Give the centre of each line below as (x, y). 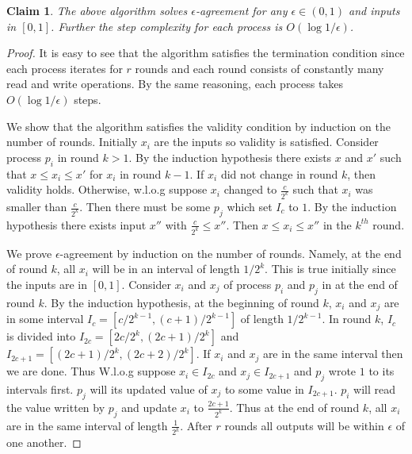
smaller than (37, 207)
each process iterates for (65, 68)
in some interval (45, 319)
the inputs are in (47, 284)
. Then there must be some (145, 207)
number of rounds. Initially (72, 142)
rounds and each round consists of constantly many (259, 68)
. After (196, 425)
